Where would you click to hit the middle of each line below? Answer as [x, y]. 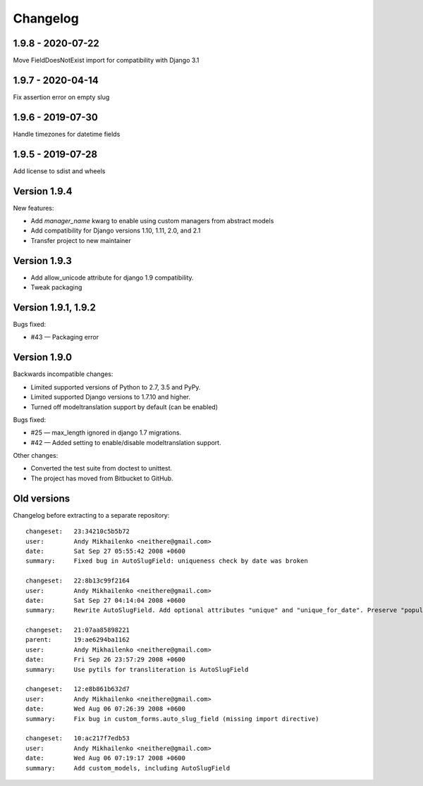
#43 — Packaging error [65, 337]
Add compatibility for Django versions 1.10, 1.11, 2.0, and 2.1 [116, 231]
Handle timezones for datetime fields [67, 134]
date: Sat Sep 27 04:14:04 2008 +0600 [106, 600]
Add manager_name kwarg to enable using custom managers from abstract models [152, 221]
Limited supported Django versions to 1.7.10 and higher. [110, 397]
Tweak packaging [56, 287]
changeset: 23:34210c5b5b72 [78, 531]
